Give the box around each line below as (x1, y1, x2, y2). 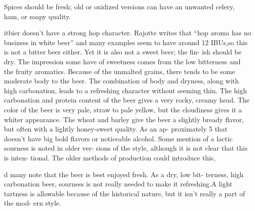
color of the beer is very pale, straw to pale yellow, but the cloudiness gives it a (4, 104, 242, 114)
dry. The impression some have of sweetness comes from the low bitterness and (4, 56, 241, 66)
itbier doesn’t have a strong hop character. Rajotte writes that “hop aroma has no (4, 27, 251, 38)
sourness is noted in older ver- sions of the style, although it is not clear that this (4, 143, 248, 153)
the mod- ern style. (4, 198, 61, 208)
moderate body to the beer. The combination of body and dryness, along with (4, 76, 239, 86)
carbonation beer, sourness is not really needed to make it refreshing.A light (4, 179, 232, 189)
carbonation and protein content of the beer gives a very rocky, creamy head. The (4, 95, 250, 105)
